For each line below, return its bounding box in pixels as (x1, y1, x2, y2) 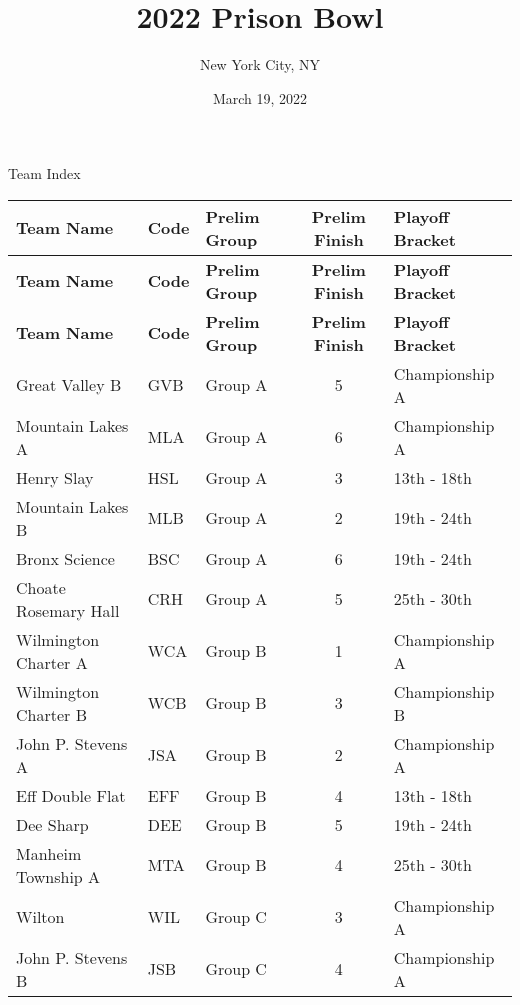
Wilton (16, 905, 65, 929)
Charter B (16, 702, 87, 726)
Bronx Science (16, 546, 115, 570)
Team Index (8, 163, 81, 184)
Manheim (16, 841, 82, 865)
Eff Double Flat (16, 783, 126, 807)
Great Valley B (16, 373, 122, 397)
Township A (16, 864, 101, 888)
